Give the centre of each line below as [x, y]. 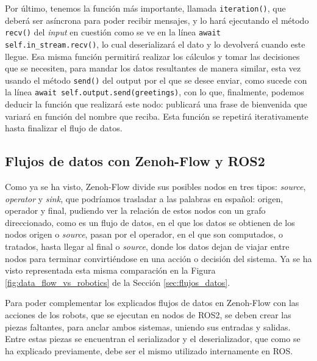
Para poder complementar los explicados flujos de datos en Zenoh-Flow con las [152, 303]
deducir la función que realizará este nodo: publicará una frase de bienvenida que [156, 104]
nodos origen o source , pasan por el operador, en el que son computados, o [144, 234]
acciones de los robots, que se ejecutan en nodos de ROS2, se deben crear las [148, 314]
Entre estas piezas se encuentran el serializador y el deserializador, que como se [153, 339]
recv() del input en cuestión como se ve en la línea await [113, 32]
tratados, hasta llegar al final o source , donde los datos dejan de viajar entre [147, 246]
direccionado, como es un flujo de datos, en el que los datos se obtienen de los [150, 222]
